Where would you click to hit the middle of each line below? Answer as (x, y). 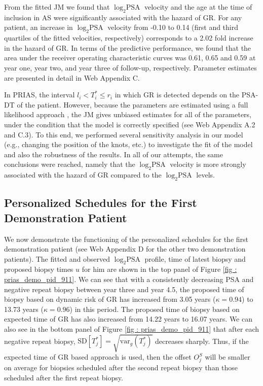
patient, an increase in (39, 27)
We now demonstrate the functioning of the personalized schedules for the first (126, 239)
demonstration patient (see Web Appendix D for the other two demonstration (125, 249)
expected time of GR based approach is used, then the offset (98, 357)
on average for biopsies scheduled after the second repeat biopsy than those (121, 367)
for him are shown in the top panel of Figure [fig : (159, 269)
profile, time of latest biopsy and (195, 258)
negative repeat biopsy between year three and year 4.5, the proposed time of (124, 289)
